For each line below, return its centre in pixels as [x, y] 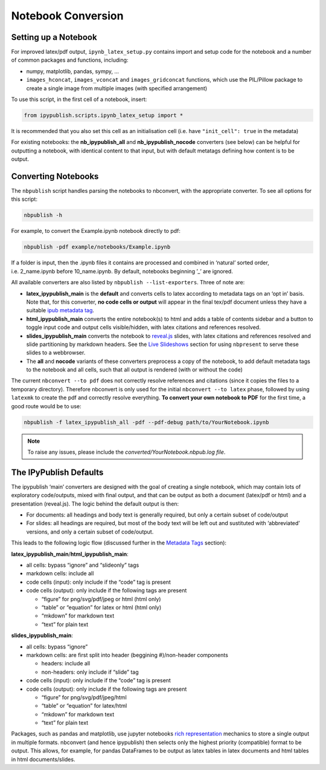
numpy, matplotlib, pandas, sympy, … [73, 71]
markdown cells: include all [60, 573]
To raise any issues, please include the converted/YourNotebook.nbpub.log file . [126, 452]
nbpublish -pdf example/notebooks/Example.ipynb [97, 247]
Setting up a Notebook [54, 37]
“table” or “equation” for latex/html [84, 706]
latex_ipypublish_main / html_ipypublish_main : [70, 554]
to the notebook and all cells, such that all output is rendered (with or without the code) [134, 370]
